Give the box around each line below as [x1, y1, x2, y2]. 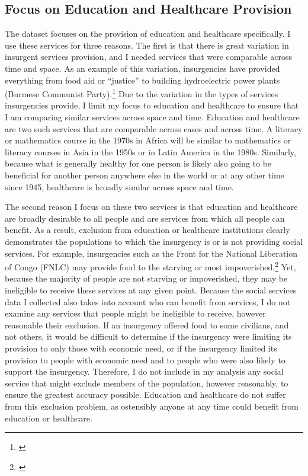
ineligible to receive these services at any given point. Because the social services [5, 283, 297, 296]
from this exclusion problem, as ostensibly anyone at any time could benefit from [5, 400, 299, 412]
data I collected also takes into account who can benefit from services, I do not [5, 295, 291, 308]
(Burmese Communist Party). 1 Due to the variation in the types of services [5, 86, 278, 100]
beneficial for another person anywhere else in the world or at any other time [5, 168, 284, 181]
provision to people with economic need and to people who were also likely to [5, 353, 285, 366]
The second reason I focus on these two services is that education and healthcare [5, 200, 298, 213]
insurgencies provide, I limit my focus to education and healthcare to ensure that [5, 99, 299, 111]
